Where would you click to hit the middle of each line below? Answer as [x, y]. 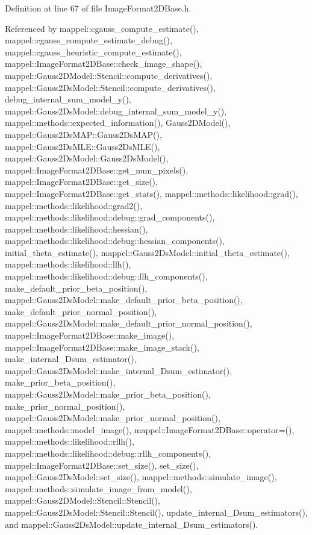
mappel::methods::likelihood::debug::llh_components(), [106, 276]
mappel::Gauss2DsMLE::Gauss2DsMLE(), [83, 146]
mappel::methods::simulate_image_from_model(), [98, 488]
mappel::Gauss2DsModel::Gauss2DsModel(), [87, 158]
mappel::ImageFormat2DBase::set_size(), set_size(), [102, 465]
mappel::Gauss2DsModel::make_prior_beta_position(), [108, 394]
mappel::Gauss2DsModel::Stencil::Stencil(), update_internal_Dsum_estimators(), [156, 512]
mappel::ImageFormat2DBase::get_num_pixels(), [97, 170]
